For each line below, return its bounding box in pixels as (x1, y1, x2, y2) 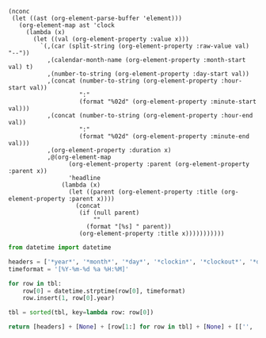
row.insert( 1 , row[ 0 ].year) (22, 294, 115, 302)
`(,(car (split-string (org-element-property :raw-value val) (40, 42, 249, 50)
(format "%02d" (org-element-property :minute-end (78, 133, 249, 140)
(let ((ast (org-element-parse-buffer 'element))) (11, 14, 182, 22)
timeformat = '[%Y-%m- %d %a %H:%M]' (8, 265, 129, 273)
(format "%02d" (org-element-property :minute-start (78, 98, 257, 106)
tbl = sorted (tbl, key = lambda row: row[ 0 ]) (8, 309, 154, 317)
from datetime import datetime (8, 244, 112, 252)
